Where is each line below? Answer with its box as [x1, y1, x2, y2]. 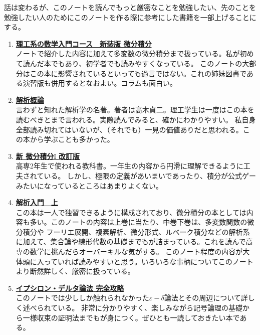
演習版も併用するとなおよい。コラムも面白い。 [23, 78, 177, 88]
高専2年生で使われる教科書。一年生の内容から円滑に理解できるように [16, 160, 243, 171]
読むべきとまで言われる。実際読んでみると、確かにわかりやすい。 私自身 [16, 114, 256, 124]
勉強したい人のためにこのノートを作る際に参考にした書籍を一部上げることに [4, 12, 256, 22]
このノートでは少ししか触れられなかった [16, 292, 149, 303]
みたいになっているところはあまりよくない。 [16, 180, 163, 191]
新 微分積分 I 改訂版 [16, 150, 80, 161]
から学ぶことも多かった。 [30, 134, 114, 144]
